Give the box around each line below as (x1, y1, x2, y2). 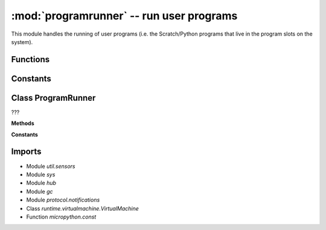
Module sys (26, 171, 56, 178)
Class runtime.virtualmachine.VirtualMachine (26, 205, 139, 212)
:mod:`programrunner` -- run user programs (11, 9, 238, 22)
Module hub (26, 179, 57, 187)
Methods (11, 120, 34, 127)
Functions (11, 54, 50, 65)
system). (11, 38, 33, 45)
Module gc (26, 188, 53, 195)
